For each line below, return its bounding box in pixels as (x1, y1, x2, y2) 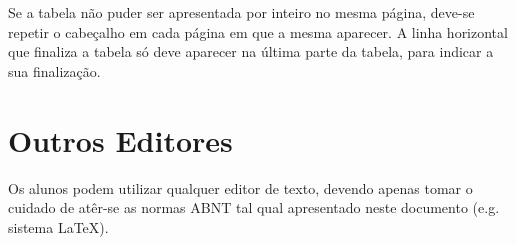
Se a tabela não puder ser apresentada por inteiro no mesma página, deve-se (8, 2, 475, 22)
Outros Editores (8, 119, 233, 160)
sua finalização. (8, 60, 101, 81)
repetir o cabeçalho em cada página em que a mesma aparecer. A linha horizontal (8, 21, 508, 42)
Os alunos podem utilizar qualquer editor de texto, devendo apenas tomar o (8, 177, 473, 198)
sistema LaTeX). (8, 216, 109, 237)
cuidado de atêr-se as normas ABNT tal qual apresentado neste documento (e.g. (8, 197, 500, 218)
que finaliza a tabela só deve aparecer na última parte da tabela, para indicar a (8, 41, 494, 62)
